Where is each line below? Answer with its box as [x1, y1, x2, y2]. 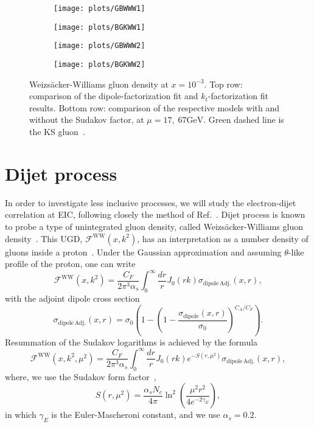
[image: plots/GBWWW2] [54, 41, 145, 50]
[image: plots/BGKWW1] [54, 23, 145, 32]
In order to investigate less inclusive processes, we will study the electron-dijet [5, 196, 296, 209]
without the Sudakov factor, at [29, 113, 144, 126]
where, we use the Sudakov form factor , [5, 370, 156, 383]
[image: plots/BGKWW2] [54, 60, 145, 69]
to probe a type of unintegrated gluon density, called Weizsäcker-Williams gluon [5, 220, 303, 232]
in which [5, 408, 37, 421]
